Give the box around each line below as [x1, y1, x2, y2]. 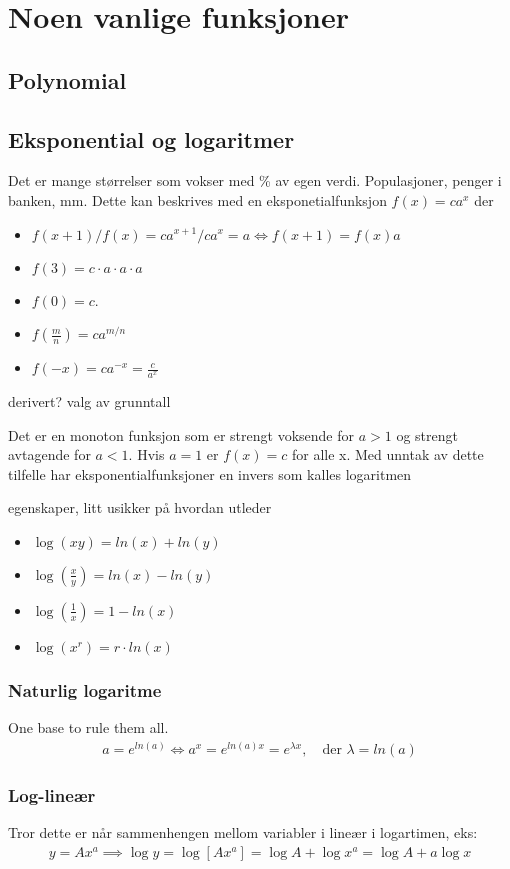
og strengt [396, 424, 458, 445]
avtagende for [8, 444, 91, 465]
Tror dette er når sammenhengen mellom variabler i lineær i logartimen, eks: [8, 822, 478, 843]
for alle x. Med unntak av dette [291, 444, 484, 465]
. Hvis [128, 444, 165, 465]
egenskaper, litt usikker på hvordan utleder [8, 497, 272, 518]
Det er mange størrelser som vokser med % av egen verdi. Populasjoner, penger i [8, 170, 502, 191]
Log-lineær [8, 782, 96, 807]
